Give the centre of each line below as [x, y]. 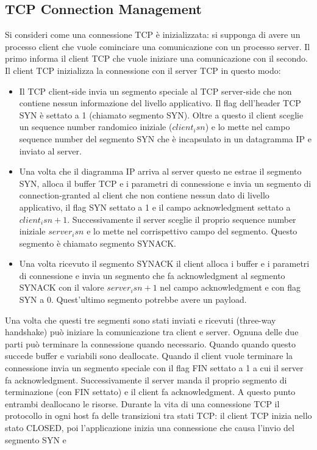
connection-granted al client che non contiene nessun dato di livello [144, 195]
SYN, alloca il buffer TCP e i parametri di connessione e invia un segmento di [165, 183]
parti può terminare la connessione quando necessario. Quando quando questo [150, 343]
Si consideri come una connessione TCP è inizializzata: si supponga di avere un [153, 34]
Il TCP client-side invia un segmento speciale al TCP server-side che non [155, 91]
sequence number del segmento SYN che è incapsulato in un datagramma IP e [165, 138]
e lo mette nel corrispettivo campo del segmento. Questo [192, 231]
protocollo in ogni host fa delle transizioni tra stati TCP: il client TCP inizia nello [158, 416]
